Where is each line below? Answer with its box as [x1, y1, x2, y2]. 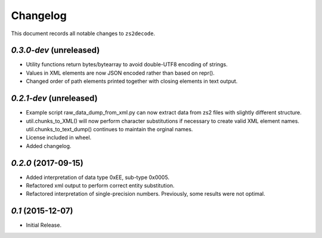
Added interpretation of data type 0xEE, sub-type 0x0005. [26, 174, 170, 181]
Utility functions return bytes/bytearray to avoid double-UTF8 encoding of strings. [26, 61, 228, 68]
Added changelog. [26, 142, 72, 149]
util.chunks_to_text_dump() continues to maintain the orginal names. [26, 125, 193, 132]
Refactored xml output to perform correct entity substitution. [26, 182, 175, 189]
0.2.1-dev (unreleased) [11, 93, 98, 104]
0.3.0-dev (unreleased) [11, 45, 100, 55]
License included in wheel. [26, 134, 92, 141]
